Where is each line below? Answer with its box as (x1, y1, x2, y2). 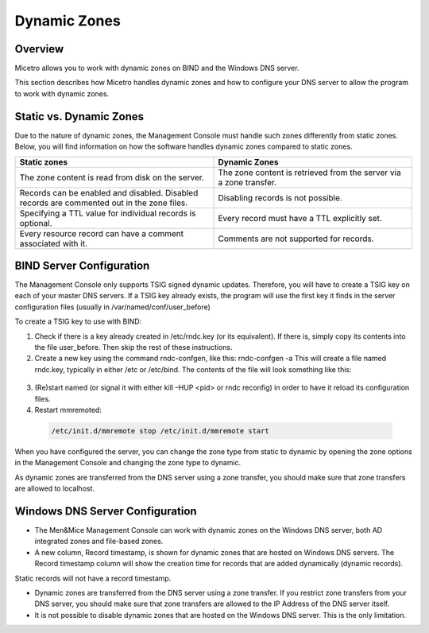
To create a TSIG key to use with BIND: (14, 316, 142, 326)
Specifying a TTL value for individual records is (19, 208, 196, 219)
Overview (14, 42, 64, 56)
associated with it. (19, 238, 87, 249)
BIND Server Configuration (14, 258, 150, 272)
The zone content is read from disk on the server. (19, 172, 204, 183)
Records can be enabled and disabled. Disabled (19, 187, 199, 198)
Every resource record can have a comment (19, 227, 184, 239)
